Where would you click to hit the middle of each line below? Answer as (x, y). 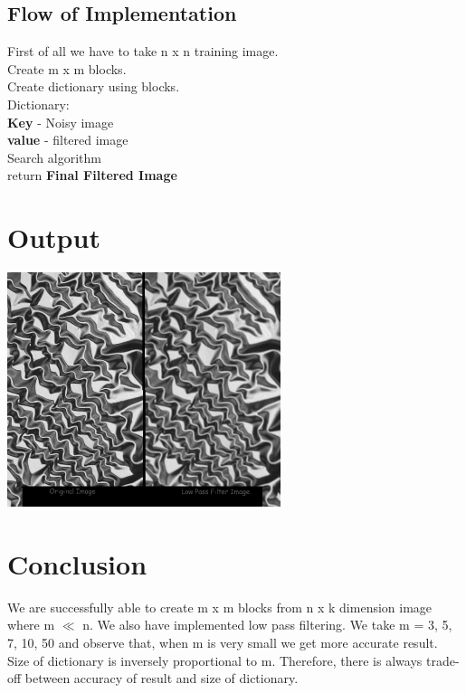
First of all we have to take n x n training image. (143, 51)
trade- (442, 660)
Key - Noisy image (61, 122)
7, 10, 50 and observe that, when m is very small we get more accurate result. (223, 642)
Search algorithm (54, 157)
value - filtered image (68, 140)
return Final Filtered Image (92, 175)
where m (31, 625)
